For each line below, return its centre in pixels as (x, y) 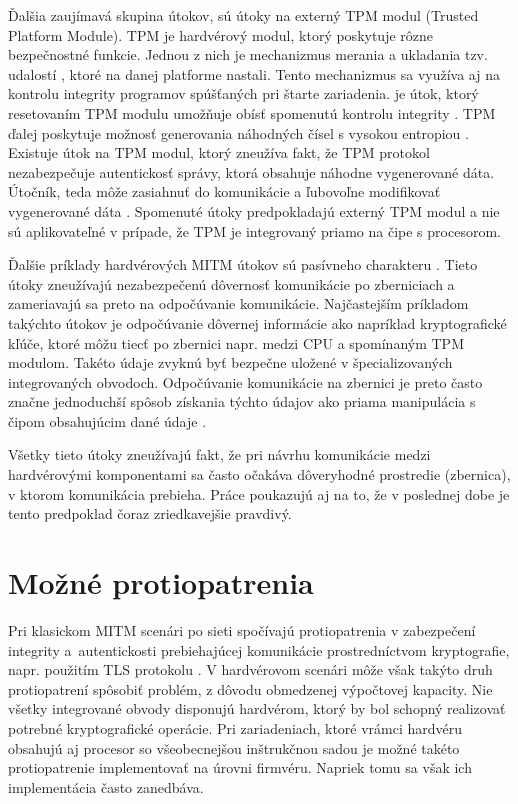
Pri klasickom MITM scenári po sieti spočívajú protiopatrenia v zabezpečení (242, 629)
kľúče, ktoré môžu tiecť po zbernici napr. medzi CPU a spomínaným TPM (236, 342)
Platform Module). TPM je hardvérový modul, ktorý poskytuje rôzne (221, 34)
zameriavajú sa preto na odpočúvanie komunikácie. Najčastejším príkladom (238, 303)
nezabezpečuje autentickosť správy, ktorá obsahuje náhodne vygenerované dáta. (251, 171)
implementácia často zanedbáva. (106, 786)
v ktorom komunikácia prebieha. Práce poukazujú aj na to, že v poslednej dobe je (259, 493)
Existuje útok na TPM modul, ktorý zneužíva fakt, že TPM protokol (219, 152)
